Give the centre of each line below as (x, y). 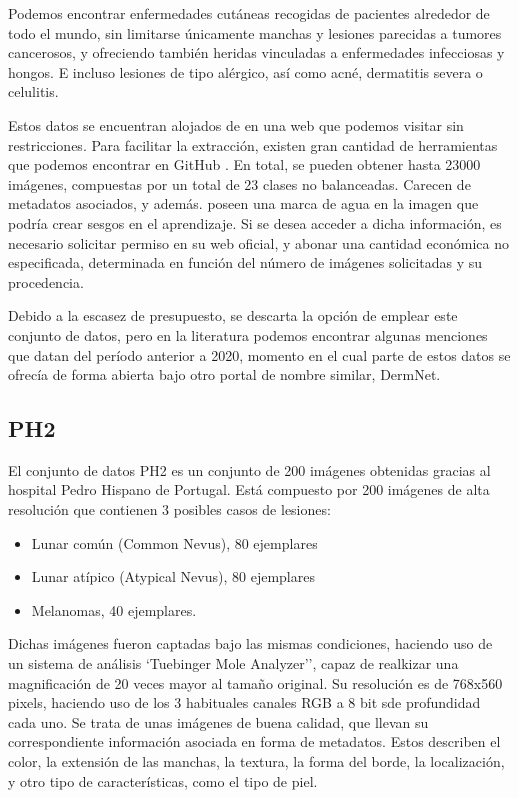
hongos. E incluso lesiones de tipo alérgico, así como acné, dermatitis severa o (245, 71)
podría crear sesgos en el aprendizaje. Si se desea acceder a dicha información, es (255, 222)
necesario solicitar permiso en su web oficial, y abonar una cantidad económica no (258, 242)
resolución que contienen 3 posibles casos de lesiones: (169, 509)
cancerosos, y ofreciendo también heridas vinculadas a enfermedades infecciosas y (256, 52)
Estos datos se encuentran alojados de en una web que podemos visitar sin (236, 124)
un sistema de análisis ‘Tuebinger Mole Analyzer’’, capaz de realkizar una (233, 663)
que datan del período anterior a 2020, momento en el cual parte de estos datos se (259, 354)
